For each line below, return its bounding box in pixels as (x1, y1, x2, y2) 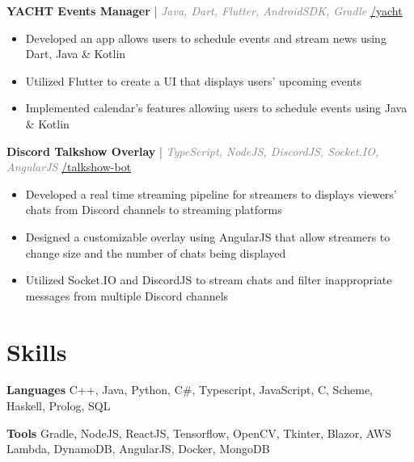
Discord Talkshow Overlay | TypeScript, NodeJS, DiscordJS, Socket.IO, (6, 142, 379, 159)
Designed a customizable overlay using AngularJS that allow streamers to (25, 228, 391, 245)
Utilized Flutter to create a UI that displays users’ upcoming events (25, 72, 362, 89)
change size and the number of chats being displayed (25, 244, 286, 261)
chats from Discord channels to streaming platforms (25, 201, 282, 218)
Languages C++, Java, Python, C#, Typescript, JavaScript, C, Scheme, (6, 381, 373, 398)
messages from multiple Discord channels (25, 287, 229, 304)
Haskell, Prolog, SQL (6, 397, 111, 414)
